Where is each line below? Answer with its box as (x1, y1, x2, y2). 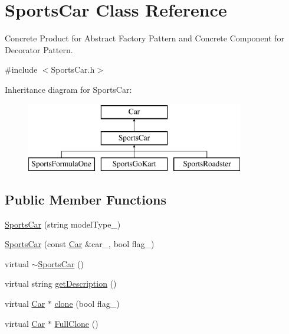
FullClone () (54, 317, 98, 329)
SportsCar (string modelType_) (5, 218, 121, 230)
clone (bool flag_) (54, 297, 120, 310)
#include (5, 63, 38, 76)
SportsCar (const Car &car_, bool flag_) (5, 238, 155, 250)
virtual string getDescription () (5, 277, 117, 290)
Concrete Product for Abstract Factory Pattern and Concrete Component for (5, 32, 284, 44)
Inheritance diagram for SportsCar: (5, 83, 132, 95)
